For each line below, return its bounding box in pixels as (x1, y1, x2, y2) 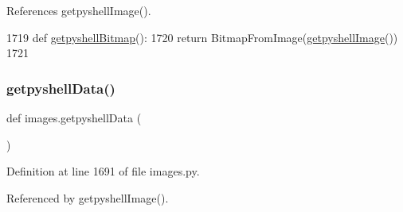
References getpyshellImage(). (6, 2, 151, 18)
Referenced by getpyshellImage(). (6, 189, 169, 206)
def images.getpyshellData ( (6, 110, 142, 125)
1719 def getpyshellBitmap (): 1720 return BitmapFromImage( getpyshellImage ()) (6, 29, 398, 45)
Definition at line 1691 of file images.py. (6, 163, 200, 179)
